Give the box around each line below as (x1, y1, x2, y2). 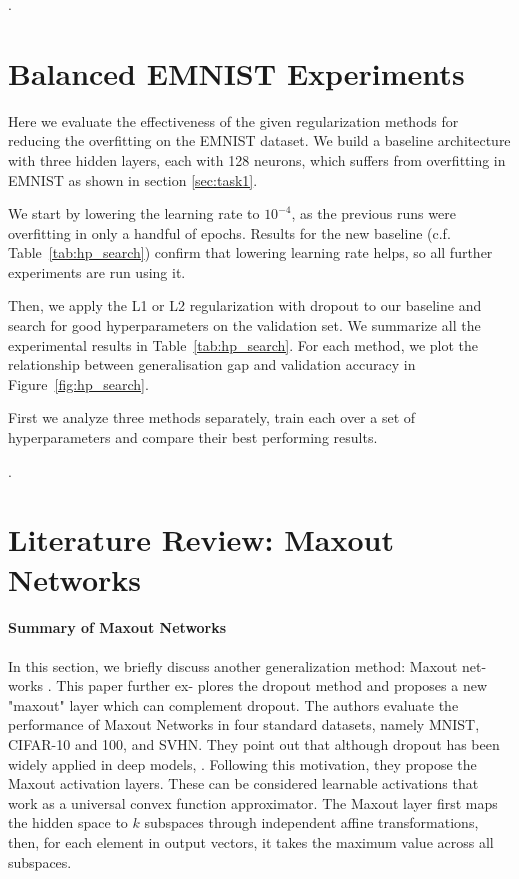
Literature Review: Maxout (8, 519, 394, 560)
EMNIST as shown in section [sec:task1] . (8, 169, 258, 190)
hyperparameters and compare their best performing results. (8, 427, 378, 448)
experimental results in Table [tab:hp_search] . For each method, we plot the (8, 334, 479, 355)
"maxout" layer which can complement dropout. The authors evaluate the (8, 694, 459, 715)
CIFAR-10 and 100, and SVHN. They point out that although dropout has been (8, 733, 500, 754)
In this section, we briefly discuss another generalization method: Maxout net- (8, 655, 487, 676)
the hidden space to (8, 812, 128, 833)
